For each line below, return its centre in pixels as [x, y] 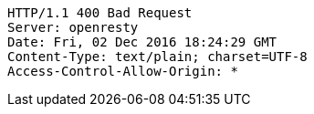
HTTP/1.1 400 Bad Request [100, 13]
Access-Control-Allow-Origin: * [123, 71]
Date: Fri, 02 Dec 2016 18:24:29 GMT [142, 42]
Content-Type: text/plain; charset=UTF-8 [157, 57]
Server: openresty [73, 27]
